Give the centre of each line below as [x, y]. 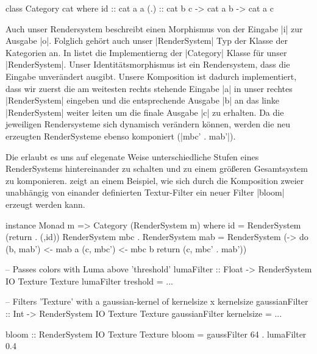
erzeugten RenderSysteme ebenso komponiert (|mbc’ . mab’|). [121, 136]
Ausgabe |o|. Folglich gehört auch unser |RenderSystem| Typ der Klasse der [147, 41]
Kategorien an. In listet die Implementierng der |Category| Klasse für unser [146, 52]
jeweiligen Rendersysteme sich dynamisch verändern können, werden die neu [148, 124]
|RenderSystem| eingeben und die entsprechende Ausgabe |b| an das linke [142, 100]
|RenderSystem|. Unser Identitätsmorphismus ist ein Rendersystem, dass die [148, 64]
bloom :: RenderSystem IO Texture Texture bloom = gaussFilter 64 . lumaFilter [156, 334]
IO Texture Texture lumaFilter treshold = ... [90, 281]
